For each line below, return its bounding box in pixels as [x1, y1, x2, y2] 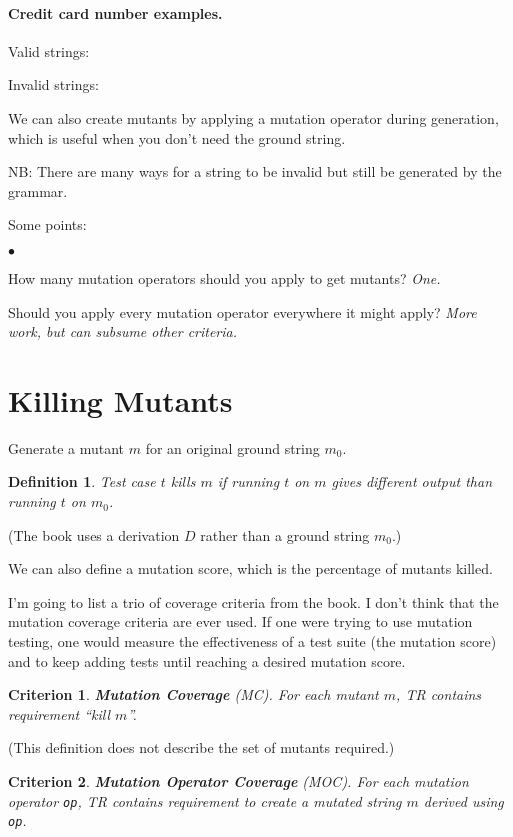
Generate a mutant [8, 437, 125, 458]
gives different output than [331, 471, 493, 492]
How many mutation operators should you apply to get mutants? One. [8, 267, 441, 288]
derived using [423, 790, 504, 811]
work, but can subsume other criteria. [8, 321, 238, 342]
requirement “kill [8, 703, 111, 724]
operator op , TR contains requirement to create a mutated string [8, 790, 402, 811]
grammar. [8, 180, 68, 201]
